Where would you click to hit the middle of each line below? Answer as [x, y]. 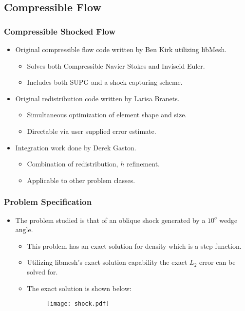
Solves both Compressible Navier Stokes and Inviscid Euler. [116, 65]
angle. [24, 229]
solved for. [42, 271]
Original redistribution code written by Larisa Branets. [97, 98]
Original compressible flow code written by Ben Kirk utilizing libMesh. [121, 49]
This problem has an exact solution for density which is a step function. [134, 246]
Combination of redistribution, [73, 164]
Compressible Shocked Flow [60, 31]
